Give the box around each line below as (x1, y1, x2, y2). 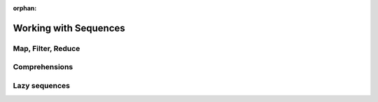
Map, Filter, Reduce (13, 43, 80, 53)
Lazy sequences (13, 80, 70, 90)
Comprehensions (13, 62, 73, 72)
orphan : (13, 4, 37, 12)
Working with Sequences (13, 22, 125, 34)
